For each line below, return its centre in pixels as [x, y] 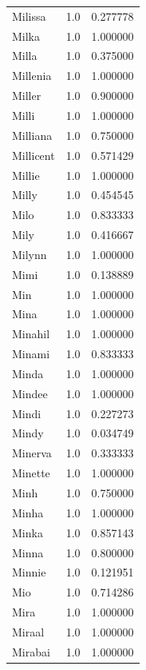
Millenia [32, 76]
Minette [31, 473]
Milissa [29, 16]
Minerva [32, 453]
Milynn [30, 254]
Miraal [28, 631]
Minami [31, 354]
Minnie [29, 572]
